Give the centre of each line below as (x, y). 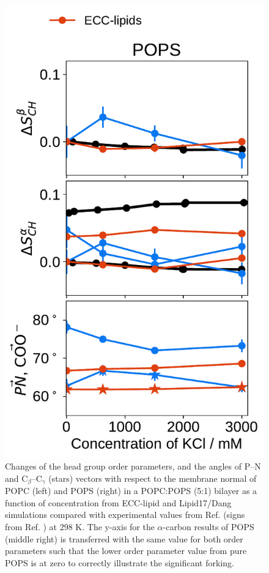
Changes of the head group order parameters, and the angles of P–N (133, 466)
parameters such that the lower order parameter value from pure (126, 551)
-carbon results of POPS (208, 527)
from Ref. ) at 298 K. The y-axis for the (80, 527)
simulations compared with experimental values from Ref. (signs (125, 515)
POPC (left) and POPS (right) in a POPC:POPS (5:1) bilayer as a (131, 491)
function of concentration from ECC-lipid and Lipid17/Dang (118, 502)
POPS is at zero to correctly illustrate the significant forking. (120, 562)
